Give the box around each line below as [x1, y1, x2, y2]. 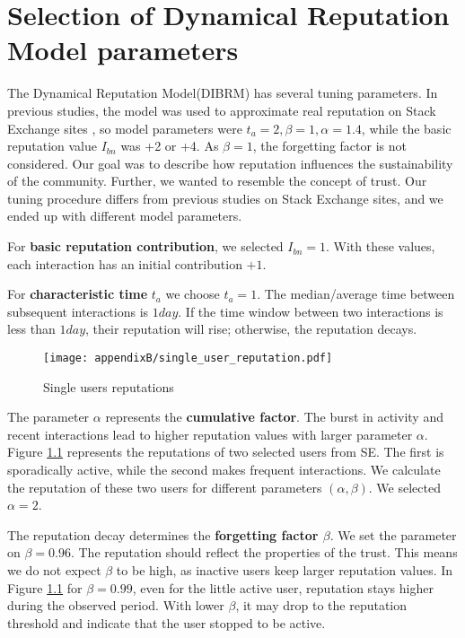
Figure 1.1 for [7, 578, 83, 597]
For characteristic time [7, 284, 148, 303]
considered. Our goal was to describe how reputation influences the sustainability [7, 153, 453, 172]
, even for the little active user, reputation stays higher [132, 578, 434, 597]
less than [7, 319, 56, 338]
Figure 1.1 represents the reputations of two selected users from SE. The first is [7, 442, 444, 461]
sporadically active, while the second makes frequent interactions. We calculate [7, 460, 441, 479]
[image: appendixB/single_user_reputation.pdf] [43, 352, 333, 365]
